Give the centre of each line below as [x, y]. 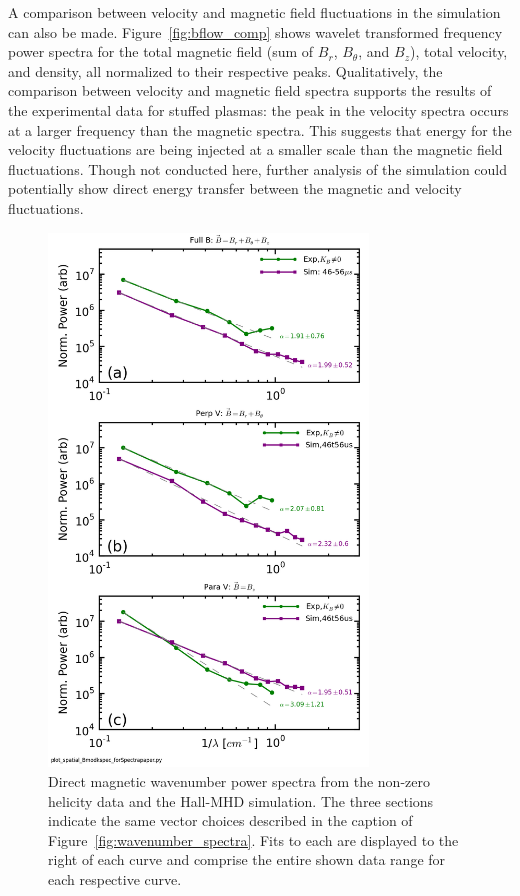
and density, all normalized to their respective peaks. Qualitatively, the [225, 70]
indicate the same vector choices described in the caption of [230, 820]
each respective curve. [115, 878]
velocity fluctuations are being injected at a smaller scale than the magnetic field [255, 149]
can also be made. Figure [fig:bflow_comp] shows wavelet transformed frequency [255, 31]
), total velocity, [459, 51]
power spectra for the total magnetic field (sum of [161, 51]
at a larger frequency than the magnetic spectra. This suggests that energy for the [260, 129]
